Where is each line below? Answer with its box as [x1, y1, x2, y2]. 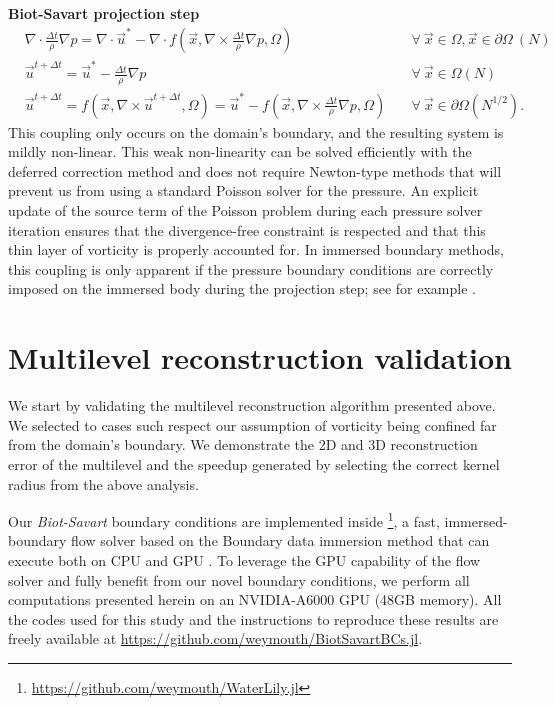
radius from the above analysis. [8, 473, 199, 494]
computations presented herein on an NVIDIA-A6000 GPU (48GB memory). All [8, 589, 502, 610]
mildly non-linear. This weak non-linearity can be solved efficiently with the [8, 141, 472, 162]
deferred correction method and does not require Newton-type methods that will [8, 160, 502, 181]
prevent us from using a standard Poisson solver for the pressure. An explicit [8, 180, 479, 201]
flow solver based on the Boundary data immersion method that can [71, 530, 490, 551]
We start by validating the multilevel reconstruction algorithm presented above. [8, 395, 496, 416]
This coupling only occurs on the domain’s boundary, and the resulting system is [8, 121, 504, 142]
